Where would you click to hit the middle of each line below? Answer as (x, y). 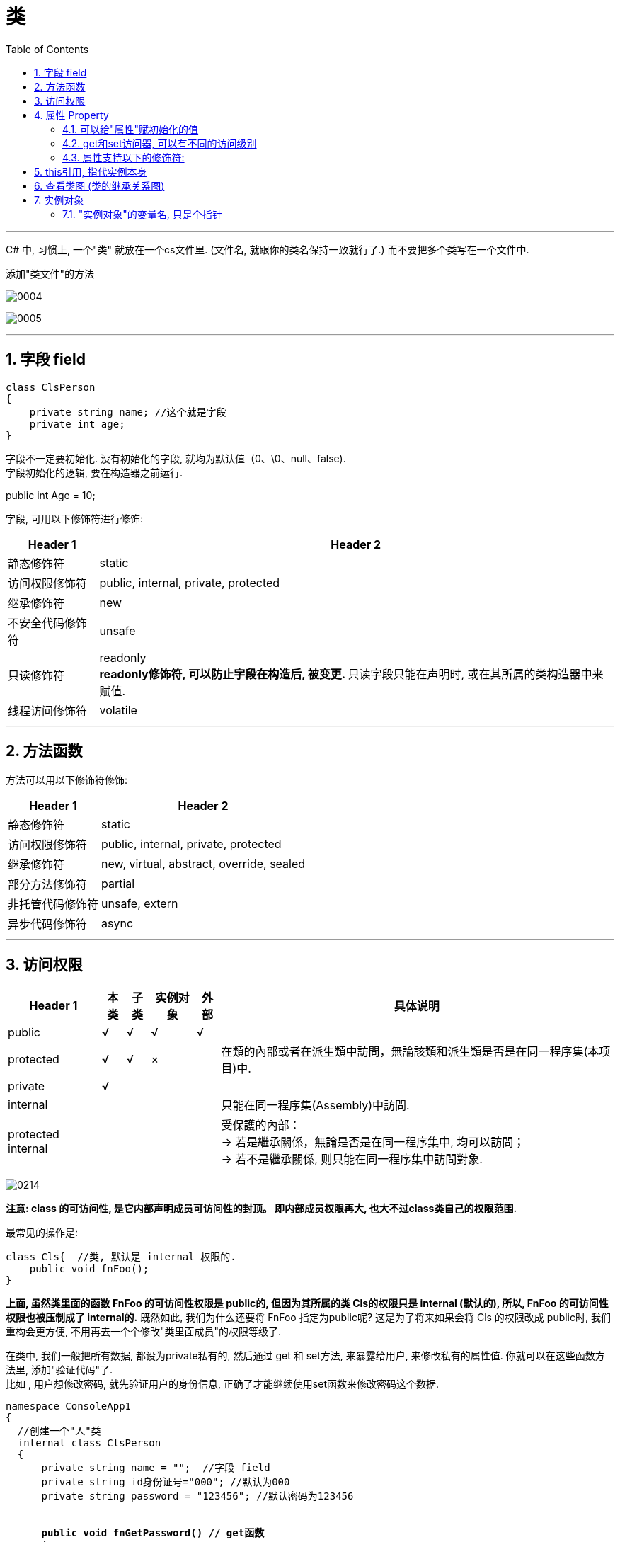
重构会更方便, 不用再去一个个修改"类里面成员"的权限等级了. (144, 1332)
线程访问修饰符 (48, 710)
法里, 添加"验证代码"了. (59, 1370)
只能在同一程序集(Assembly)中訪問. (315, 1106)
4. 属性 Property (71, 115)
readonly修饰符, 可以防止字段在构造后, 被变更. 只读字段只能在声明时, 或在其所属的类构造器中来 (351, 674)
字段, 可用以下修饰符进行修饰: (75, 518)
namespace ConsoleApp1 (69, 1406)
